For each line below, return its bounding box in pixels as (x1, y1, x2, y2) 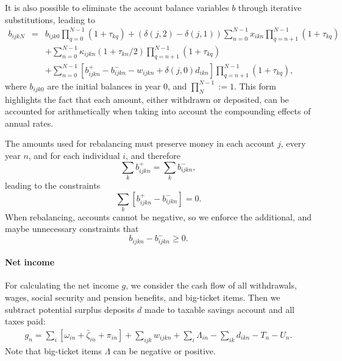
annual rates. (5, 116, 54, 129)
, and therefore (126, 149, 181, 162)
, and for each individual (28, 149, 120, 162)
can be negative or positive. (113, 344, 216, 357)
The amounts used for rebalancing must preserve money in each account (5, 137, 275, 150)
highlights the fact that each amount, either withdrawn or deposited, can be (5, 93, 289, 105)
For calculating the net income (5, 279, 119, 292)
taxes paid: (5, 315, 46, 328)
